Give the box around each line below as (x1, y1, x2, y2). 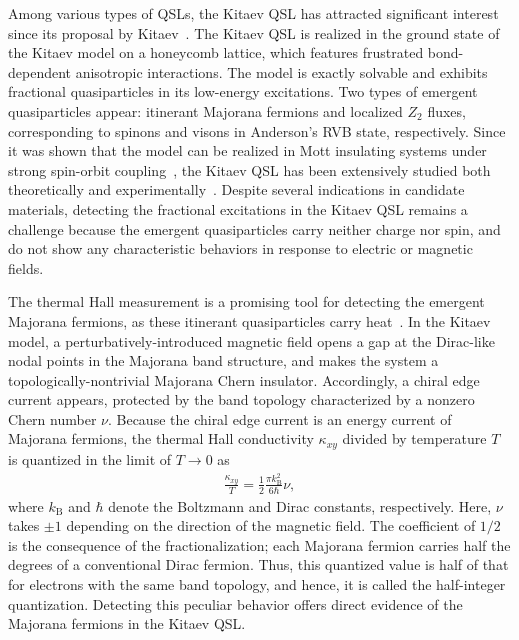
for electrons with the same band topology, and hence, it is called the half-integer (8, 574, 506, 595)
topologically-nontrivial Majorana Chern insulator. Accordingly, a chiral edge (8, 369, 480, 390)
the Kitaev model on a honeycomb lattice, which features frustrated (8, 42, 424, 63)
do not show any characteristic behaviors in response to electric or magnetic (8, 238, 473, 259)
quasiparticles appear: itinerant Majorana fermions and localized (8, 100, 403, 121)
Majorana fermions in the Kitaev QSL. (8, 613, 246, 634)
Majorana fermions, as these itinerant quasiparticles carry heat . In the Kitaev (8, 310, 491, 331)
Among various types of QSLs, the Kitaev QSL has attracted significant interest (8, 3, 499, 23)
